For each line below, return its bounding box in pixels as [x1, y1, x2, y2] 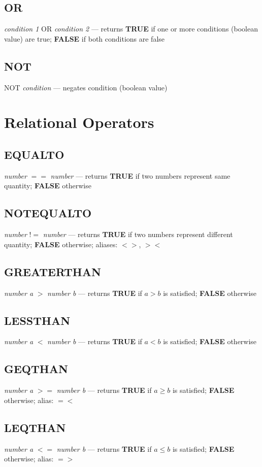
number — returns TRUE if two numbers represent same [50, 170, 231, 181]
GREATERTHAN [4, 263, 101, 279]
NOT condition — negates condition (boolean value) [4, 82, 168, 92]
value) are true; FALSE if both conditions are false [4, 33, 165, 44]
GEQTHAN [4, 361, 68, 377]
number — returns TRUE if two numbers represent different [43, 229, 233, 240]
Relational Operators [4, 112, 154, 132]
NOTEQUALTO [4, 205, 92, 221]
